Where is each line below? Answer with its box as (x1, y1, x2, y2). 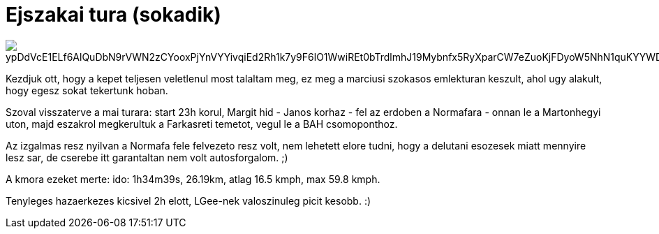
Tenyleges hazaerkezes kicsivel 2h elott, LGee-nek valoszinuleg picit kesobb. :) (6, 194, 371, 207)
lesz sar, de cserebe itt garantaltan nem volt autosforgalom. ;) (6, 151, 288, 163)
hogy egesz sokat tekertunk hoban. (6, 84, 168, 96)
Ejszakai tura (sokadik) (6, 3, 221, 27)
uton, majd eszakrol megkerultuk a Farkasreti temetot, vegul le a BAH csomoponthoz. (6, 117, 398, 130)
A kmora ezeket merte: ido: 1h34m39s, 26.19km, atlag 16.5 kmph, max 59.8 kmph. (6, 173, 380, 185)
